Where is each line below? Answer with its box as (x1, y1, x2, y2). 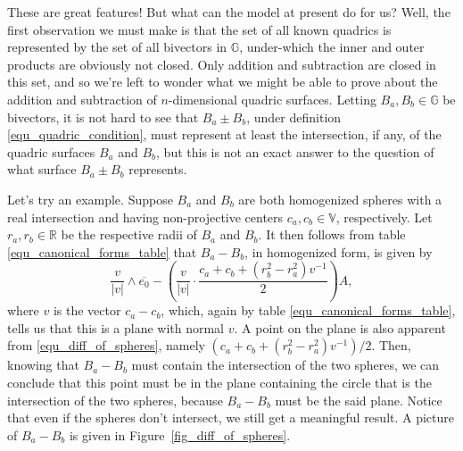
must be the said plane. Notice (275, 390, 442, 409)
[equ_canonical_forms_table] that (7, 242, 197, 261)
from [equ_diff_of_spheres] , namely (7, 336, 205, 355)
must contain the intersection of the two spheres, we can (131, 355, 440, 374)
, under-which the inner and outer (239, 38, 425, 56)
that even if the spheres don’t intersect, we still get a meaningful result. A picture (7, 408, 455, 427)
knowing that (7, 355, 79, 374)
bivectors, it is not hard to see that (7, 107, 199, 126)
